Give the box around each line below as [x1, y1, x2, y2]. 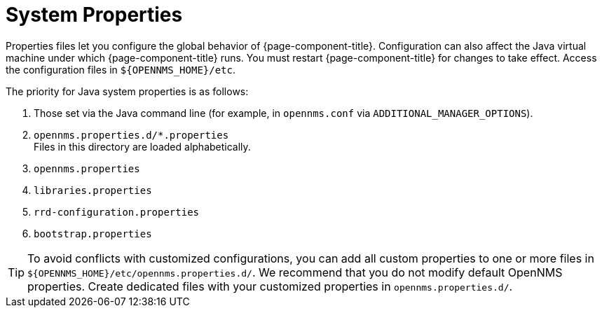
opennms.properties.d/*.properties [34, 129, 229, 141]
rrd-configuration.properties [34, 206, 200, 218]
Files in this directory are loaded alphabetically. [34, 140, 251, 153]
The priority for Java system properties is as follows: [6, 85, 249, 97]
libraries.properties [34, 184, 152, 196]
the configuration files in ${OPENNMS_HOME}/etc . [6, 63, 236, 76]
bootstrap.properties [34, 228, 152, 239]
